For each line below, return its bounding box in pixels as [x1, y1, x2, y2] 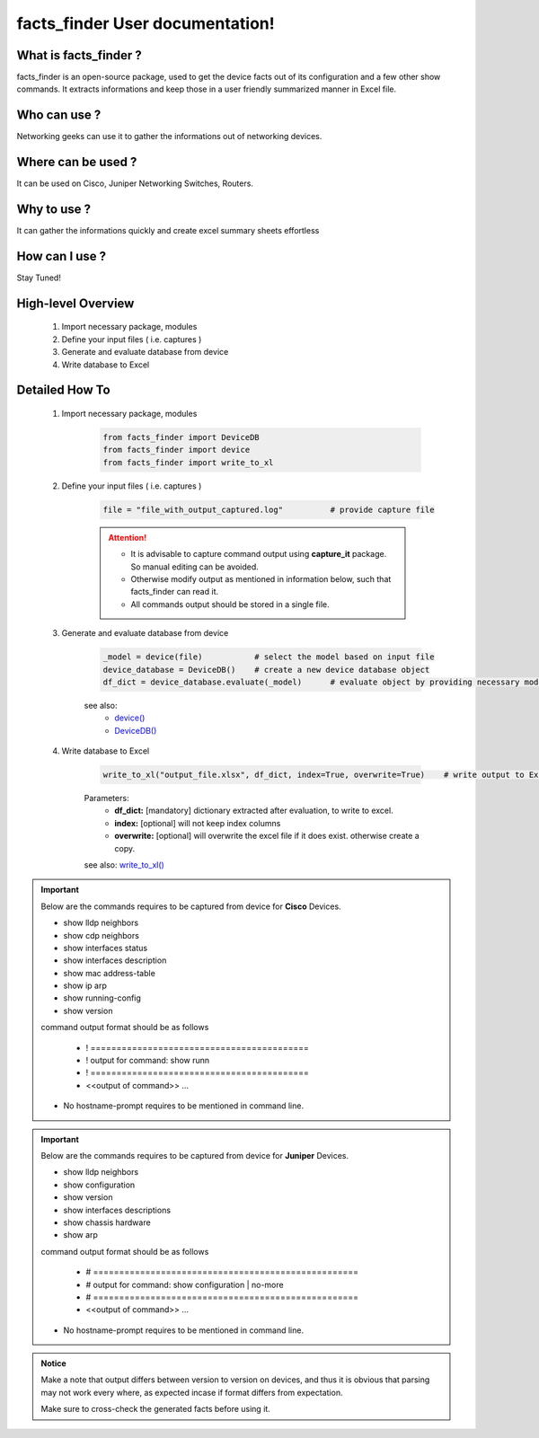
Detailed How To [16, 383, 111, 398]
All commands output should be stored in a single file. [130, 598, 330, 610]
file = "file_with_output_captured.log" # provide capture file [102, 504, 435, 515]
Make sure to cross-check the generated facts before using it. [40, 1404, 271, 1415]
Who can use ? [16, 108, 102, 123]
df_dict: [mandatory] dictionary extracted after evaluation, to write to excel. [114, 805, 394, 816]
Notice [40, 1358, 66, 1369]
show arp [63, 1230, 99, 1240]
